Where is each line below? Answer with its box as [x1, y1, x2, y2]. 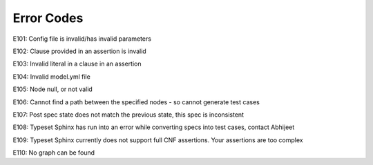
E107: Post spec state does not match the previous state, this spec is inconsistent [12, 110, 245, 119]
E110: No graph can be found [12, 148, 95, 157]
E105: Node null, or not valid [12, 85, 93, 93]
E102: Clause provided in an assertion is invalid [12, 47, 146, 55]
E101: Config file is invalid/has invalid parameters [12, 35, 152, 43]
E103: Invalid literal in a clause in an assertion [12, 59, 142, 68]
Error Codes [12, 10, 84, 26]
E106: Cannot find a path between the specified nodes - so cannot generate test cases [12, 97, 260, 106]
